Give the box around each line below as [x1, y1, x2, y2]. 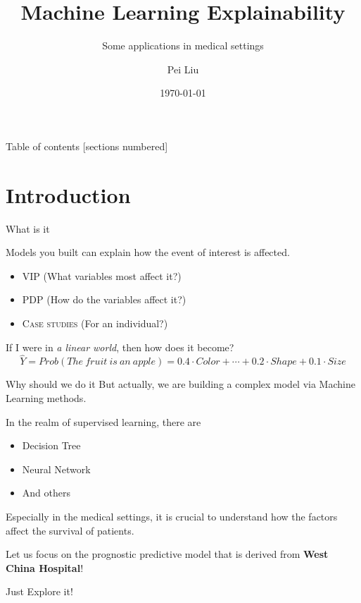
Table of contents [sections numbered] [6, 138, 168, 153]
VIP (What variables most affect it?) [22, 268, 182, 283]
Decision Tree [22, 438, 81, 453]
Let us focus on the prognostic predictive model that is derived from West [6, 547, 329, 561]
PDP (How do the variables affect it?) [22, 292, 186, 307]
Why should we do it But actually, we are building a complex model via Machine [6, 377, 355, 391]
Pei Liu [167, 61, 199, 76]
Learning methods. [6, 391, 87, 405]
